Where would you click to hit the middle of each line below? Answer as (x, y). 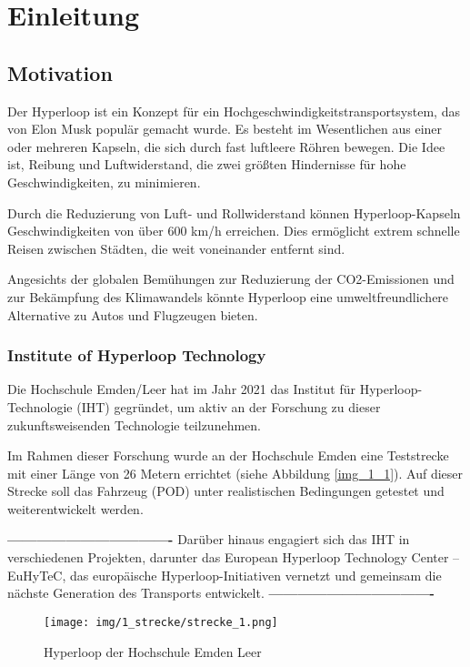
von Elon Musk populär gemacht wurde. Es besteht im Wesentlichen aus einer (225, 129)
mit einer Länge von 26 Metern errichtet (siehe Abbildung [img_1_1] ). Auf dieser (235, 473)
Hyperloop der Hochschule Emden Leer (153, 651)
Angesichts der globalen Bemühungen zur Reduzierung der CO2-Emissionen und (231, 279)
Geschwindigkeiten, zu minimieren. (104, 182)
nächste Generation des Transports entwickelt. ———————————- (221, 593)
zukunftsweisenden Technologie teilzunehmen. (134, 424)
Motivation (60, 72)
